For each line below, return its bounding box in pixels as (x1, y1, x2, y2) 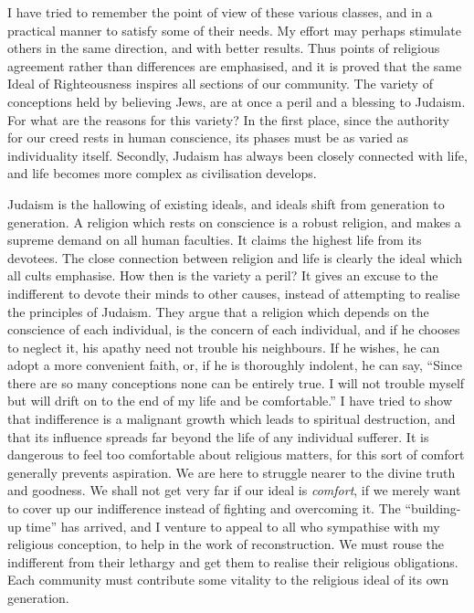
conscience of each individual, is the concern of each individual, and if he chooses (7, 320, 460, 339)
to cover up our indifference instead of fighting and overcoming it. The (7, 499, 401, 518)
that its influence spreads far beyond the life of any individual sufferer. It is (7, 427, 429, 446)
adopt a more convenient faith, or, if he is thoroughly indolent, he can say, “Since (7, 355, 463, 375)
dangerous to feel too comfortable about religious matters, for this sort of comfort (7, 445, 465, 464)
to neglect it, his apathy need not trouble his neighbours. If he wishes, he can (7, 337, 440, 356)
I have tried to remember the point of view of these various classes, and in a (7, 3, 433, 21)
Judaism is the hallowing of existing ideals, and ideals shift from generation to (7, 194, 445, 213)
